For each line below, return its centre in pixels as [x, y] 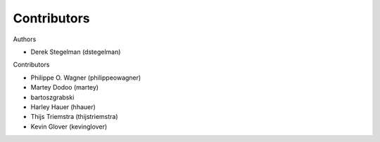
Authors [25, 39]
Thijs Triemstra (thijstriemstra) [75, 117]
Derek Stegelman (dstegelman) [76, 52]
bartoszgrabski [52, 97]
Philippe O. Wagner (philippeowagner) [86, 78]
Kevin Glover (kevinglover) [69, 127]
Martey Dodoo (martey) [64, 87]
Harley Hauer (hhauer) [63, 107]
